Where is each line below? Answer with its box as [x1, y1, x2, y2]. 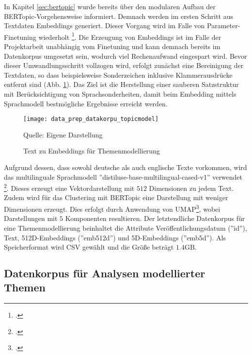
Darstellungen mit [4, 213, 58, 223]
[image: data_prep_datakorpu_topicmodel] [23, 116, 159, 123]
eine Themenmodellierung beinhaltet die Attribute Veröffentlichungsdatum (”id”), [4, 222, 247, 233]
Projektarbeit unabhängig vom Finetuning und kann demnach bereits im [4, 41, 220, 51]
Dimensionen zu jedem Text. [149, 183, 234, 193]
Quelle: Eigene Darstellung [23, 129, 103, 139]
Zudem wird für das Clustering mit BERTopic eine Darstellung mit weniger [4, 192, 228, 203]
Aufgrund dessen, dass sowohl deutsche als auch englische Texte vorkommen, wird [4, 162, 247, 172]
